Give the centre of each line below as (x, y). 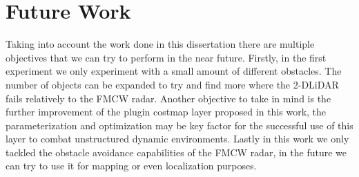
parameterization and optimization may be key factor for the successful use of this (179, 125)
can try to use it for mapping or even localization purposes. (131, 166)
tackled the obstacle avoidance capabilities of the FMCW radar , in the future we (176, 152)
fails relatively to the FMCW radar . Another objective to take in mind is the (168, 98)
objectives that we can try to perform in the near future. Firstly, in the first (166, 57)
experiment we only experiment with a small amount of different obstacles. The (174, 71)
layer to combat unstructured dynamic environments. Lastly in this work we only (177, 139)
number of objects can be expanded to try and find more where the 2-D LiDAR (172, 84)
